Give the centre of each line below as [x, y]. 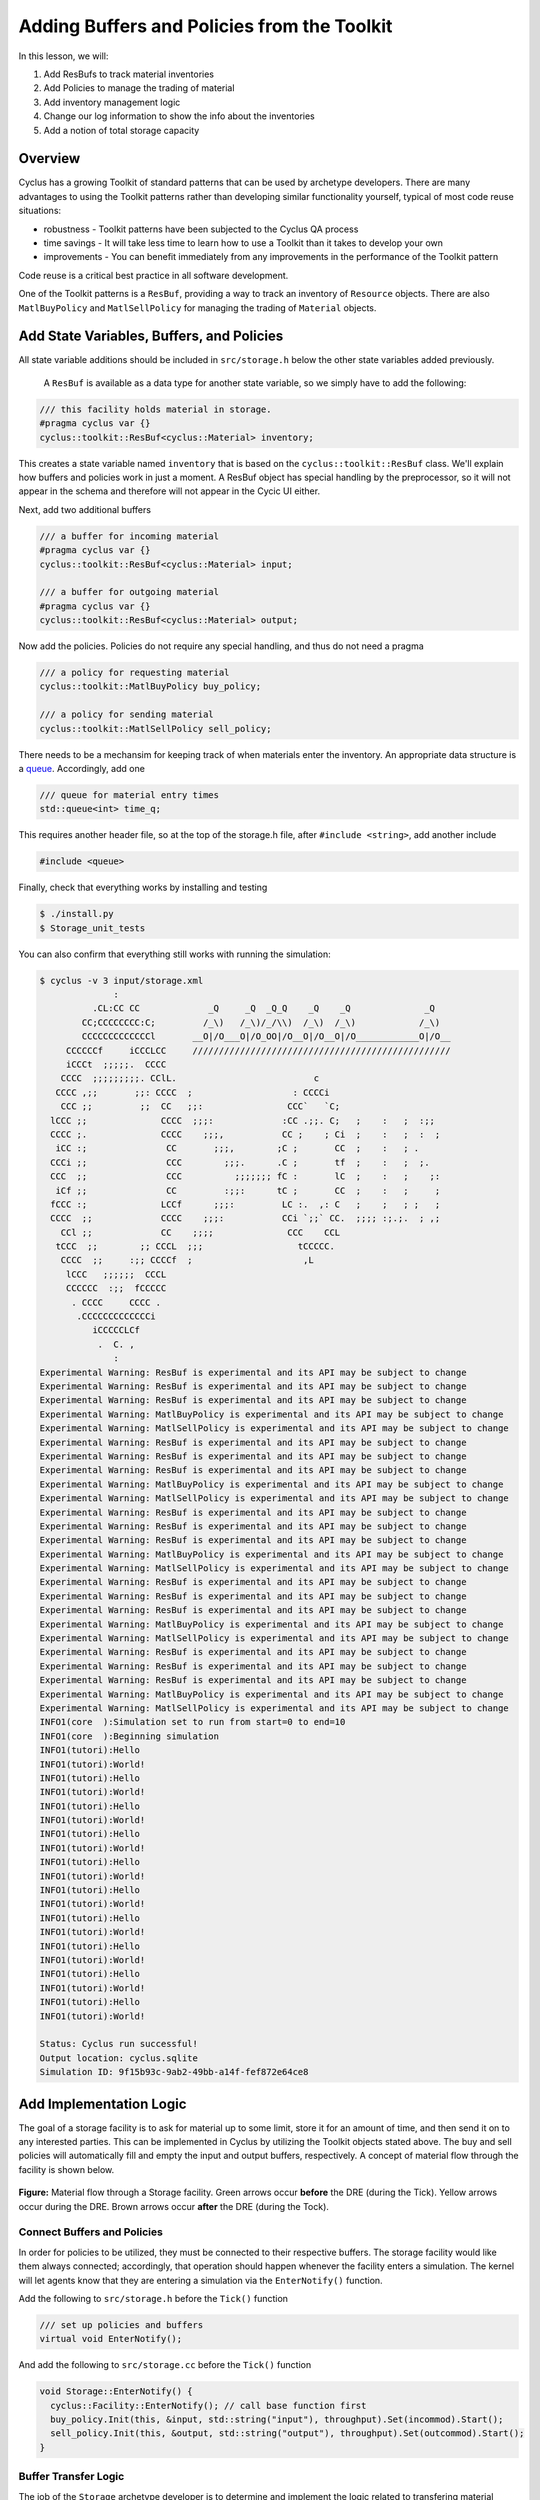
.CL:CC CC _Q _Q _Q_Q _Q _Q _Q [263, 1008]
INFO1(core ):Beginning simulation [129, 1736]
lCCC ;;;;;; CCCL [116, 1274]
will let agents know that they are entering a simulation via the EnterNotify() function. [201, 2280]
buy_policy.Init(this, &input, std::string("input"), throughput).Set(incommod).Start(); [277, 2419]
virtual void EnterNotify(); [111, 2339]
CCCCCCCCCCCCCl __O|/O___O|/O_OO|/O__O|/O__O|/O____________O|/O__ [266, 1036]
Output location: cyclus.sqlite [119, 2058]
